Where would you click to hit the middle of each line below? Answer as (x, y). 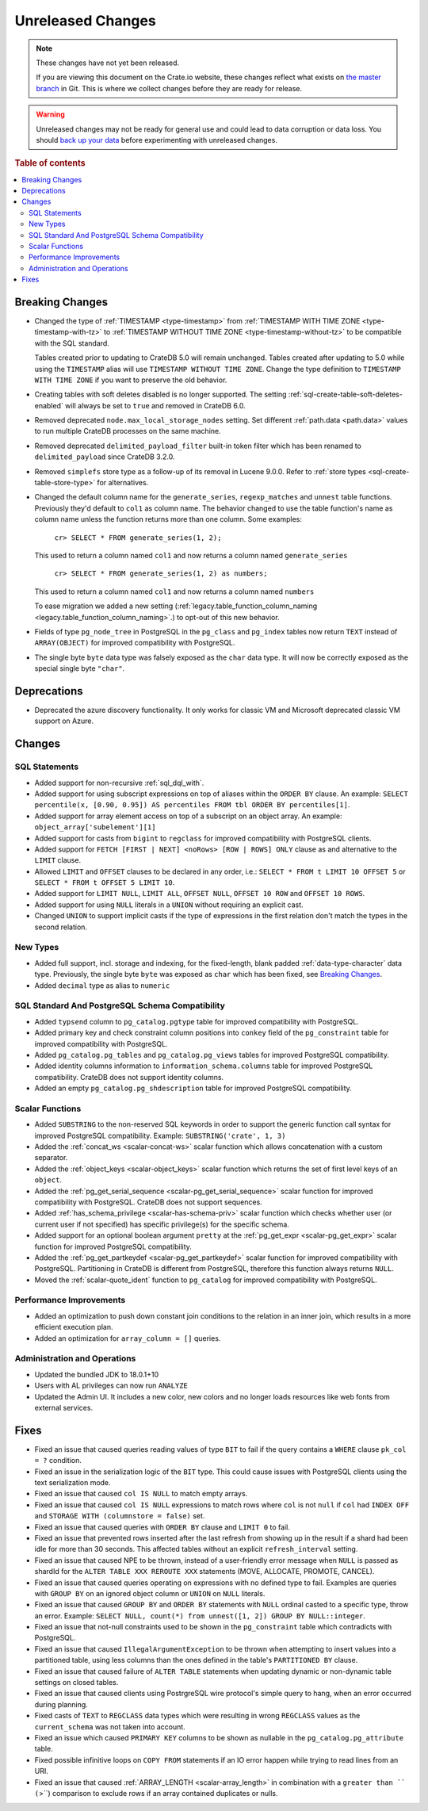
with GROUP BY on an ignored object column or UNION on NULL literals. (150, 1593)
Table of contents (50, 163)
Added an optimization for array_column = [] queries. (128, 1338)
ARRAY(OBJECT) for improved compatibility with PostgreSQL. (135, 643)
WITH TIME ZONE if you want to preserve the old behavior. (131, 380)
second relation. (61, 927)
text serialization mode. (73, 1482)
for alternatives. (123, 483)
